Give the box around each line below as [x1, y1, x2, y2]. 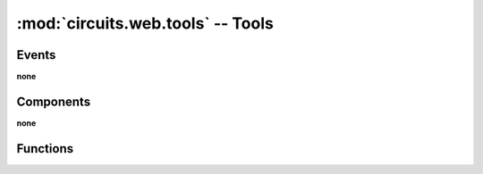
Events [16, 47, 56, 62]
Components [16, 94, 91, 109]
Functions [16, 141, 74, 156]
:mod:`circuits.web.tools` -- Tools [16, 13, 275, 33]
